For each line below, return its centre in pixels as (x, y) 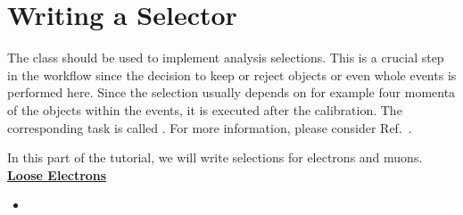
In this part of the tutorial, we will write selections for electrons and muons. (215, 157)
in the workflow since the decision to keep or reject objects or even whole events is (232, 74)
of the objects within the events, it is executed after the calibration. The (205, 109)
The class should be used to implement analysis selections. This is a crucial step (226, 58)
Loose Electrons (57, 174)
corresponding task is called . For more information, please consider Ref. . (210, 127)
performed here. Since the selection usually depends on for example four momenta (231, 92)
